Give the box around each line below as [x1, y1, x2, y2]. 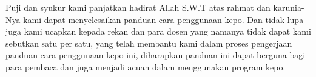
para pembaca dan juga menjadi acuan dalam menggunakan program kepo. [5, 60, 286, 73]
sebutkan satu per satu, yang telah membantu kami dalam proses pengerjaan [5, 36, 292, 49]
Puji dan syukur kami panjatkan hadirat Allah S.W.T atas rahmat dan [5, 1, 271, 13]
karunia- [273, 1, 304, 13]
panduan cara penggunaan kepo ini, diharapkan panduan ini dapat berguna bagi [5, 49, 306, 61]
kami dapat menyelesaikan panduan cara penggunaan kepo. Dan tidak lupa [23, 13, 304, 25]
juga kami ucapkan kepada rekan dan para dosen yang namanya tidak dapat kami [5, 25, 311, 38]
